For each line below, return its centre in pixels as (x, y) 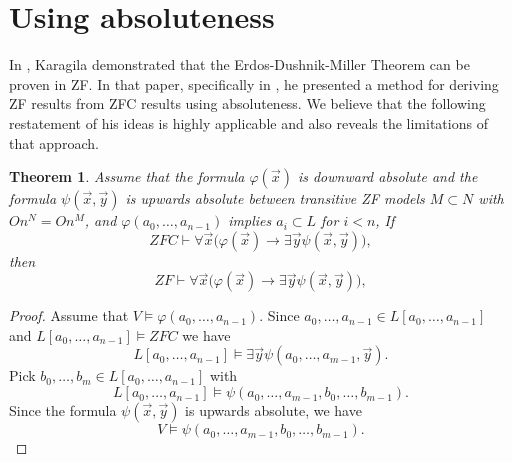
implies (250, 220)
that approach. (54, 142)
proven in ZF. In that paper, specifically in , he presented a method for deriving (254, 83)
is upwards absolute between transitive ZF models (275, 198)
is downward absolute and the (387, 176)
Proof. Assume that (69, 315)
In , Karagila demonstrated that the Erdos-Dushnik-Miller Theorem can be (239, 64)
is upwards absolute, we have (273, 410)
